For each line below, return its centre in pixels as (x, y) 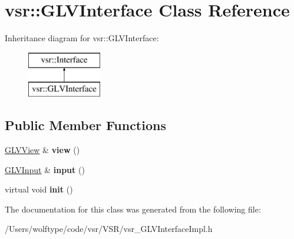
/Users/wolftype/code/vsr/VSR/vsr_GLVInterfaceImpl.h (109, 229)
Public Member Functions (85, 125)
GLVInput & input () (45, 169)
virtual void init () (39, 189)
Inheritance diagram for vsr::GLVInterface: (82, 38)
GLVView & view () (42, 150)
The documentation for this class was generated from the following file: (133, 209)
